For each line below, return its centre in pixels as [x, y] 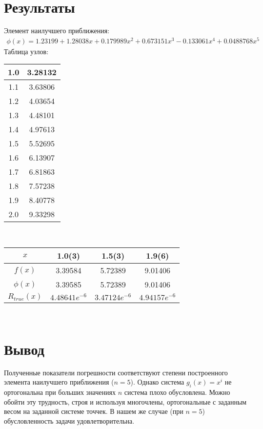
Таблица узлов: [26, 51]
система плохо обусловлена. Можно [177, 392]
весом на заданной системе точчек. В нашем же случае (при [94, 411]
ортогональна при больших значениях [60, 392]
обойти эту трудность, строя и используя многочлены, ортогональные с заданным [125, 401]
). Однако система [157, 382]
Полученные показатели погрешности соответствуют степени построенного [116, 372]
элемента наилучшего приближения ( [59, 382]
